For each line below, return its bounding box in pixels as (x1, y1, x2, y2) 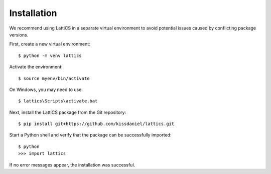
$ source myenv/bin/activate (18, 75, 90, 81)
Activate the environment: (9, 64, 63, 70)
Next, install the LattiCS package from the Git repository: (9, 109, 126, 115)
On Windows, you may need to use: (9, 86, 83, 92)
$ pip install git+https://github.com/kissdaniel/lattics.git (18, 121, 175, 127)
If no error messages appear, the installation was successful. (9, 161, 135, 167)
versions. (9, 31, 29, 37)
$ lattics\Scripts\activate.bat (18, 98, 98, 104)
